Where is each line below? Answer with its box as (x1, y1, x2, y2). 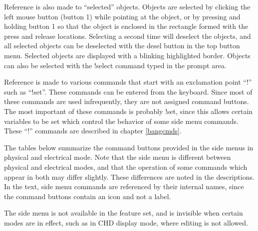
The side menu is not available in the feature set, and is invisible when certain (4, 208, 243, 218)
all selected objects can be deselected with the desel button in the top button (4, 40, 240, 51)
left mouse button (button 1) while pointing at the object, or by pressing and (4, 11, 241, 21)
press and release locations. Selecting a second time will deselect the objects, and (4, 30, 251, 41)
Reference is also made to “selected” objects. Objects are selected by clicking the (4, 1, 251, 11)
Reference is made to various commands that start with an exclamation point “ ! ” (4, 77, 252, 87)
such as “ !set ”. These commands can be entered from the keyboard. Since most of (4, 86, 253, 97)
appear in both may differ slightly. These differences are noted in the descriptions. (4, 171, 255, 182)
